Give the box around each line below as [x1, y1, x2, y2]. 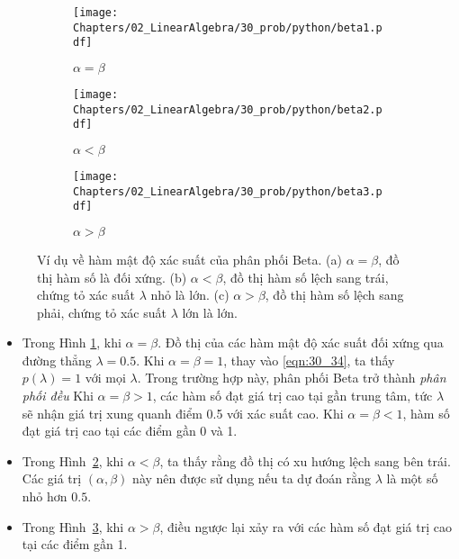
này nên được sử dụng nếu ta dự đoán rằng [132, 469, 372, 488]
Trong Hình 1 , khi [22, 333, 121, 352]
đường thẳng [22, 350, 92, 369]
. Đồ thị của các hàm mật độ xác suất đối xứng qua [157, 333, 444, 352]
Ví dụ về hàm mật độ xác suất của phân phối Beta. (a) [37, 249, 342, 268]
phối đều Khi [22, 386, 94, 405]
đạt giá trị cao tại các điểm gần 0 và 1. [22, 421, 238, 440]
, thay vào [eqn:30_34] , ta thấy [223, 350, 395, 369]
